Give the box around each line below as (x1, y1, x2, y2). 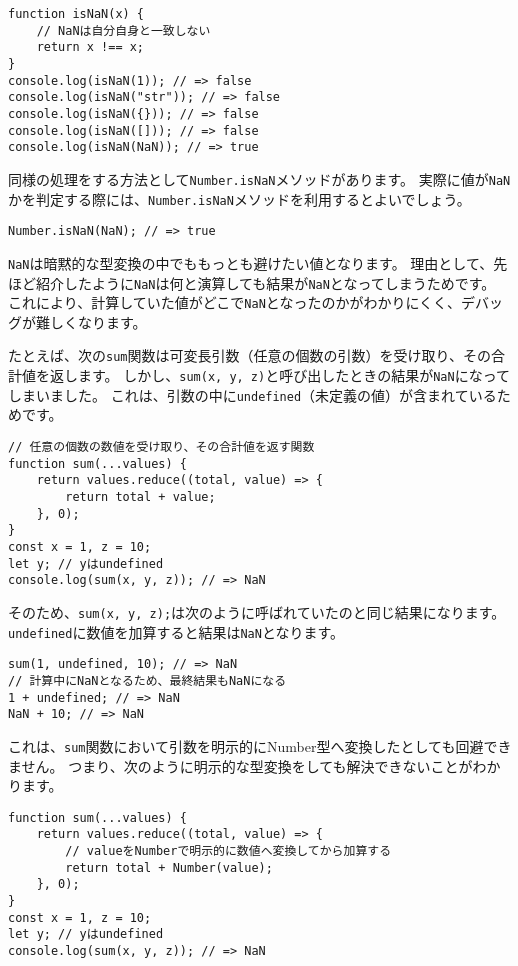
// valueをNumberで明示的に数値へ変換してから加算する (65, 844, 392, 858)
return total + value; (65, 489, 216, 504)
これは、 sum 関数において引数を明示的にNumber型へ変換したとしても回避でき (8, 735, 512, 756)
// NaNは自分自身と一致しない (36, 23, 211, 38)
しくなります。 (49, 311, 147, 332)
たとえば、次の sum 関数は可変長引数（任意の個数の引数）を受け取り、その (8, 345, 491, 366)
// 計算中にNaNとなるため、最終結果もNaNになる (8, 673, 287, 688)
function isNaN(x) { (8, 7, 145, 21)
